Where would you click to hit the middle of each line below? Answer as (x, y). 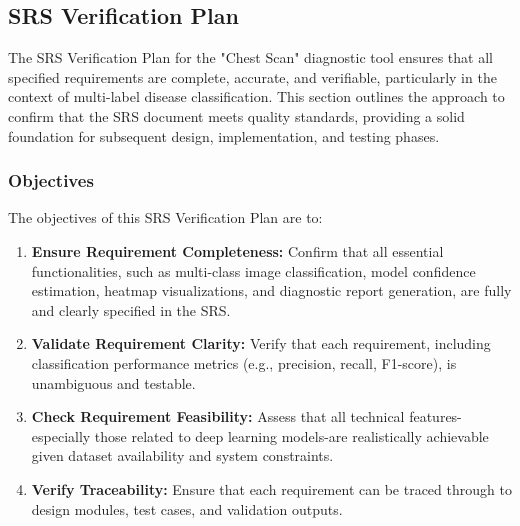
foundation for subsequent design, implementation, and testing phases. (224, 135)
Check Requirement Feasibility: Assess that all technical (218, 416)
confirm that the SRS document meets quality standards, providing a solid (236, 115)
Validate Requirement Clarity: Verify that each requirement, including (261, 343)
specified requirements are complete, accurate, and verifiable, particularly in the (252, 76)
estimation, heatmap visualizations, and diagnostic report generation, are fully (271, 290)
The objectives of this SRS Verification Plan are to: (165, 217)
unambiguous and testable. (113, 382)
